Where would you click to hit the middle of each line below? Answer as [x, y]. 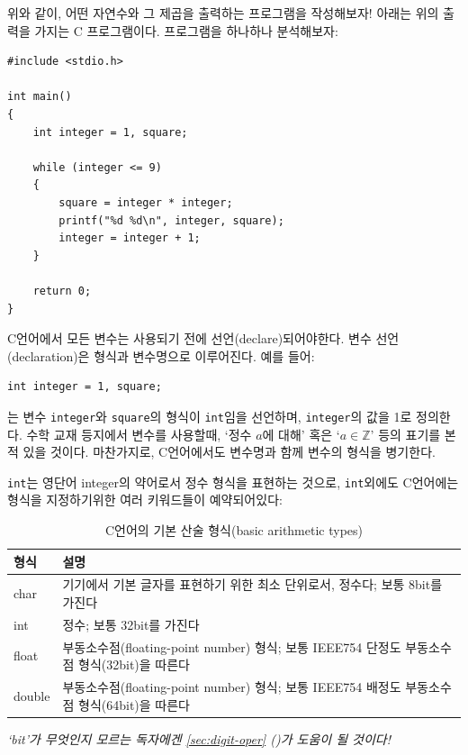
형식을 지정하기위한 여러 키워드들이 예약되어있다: [145, 500]
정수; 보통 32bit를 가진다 [131, 624]
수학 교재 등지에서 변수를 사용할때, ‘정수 [139, 434]
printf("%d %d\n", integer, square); [171, 220]
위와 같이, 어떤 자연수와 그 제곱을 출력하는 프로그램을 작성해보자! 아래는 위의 [223, 13]
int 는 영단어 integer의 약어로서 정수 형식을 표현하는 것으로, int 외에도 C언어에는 [233, 482]
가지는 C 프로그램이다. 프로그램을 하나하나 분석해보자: [186, 30]
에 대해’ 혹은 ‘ [301, 434]
